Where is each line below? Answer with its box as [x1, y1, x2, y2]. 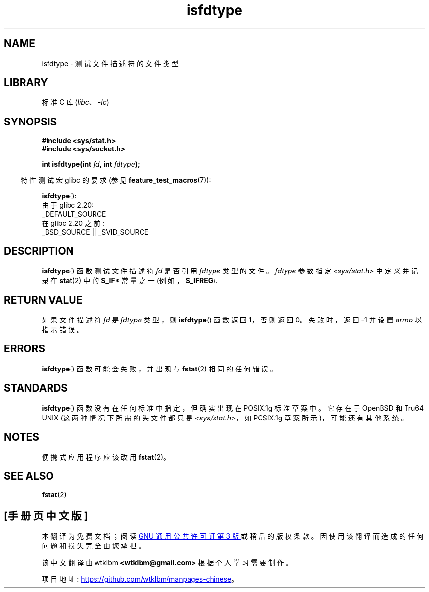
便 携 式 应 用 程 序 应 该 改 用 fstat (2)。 [42, 452, 170, 461]
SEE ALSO [4, 469, 54, 482]
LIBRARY [4, 76, 48, 89]
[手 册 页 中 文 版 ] [4, 509, 88, 522]
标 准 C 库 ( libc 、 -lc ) [42, 98, 109, 107]
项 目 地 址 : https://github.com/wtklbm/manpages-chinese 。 [42, 575, 238, 584]
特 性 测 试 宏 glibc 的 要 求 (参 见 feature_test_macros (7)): [21, 176, 211, 185]
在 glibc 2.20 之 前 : [42, 219, 104, 228]
